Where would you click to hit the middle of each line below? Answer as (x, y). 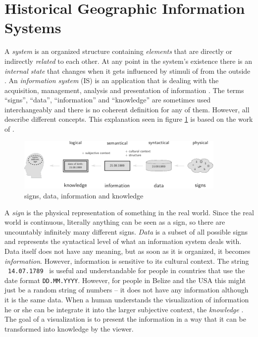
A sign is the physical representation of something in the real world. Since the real (129, 212)
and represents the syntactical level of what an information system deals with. (123, 241)
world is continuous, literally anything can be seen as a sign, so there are (115, 222)
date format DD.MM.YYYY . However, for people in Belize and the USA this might (125, 280)
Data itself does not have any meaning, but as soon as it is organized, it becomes (128, 251)
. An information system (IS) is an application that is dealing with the (112, 80)
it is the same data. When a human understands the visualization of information (127, 300)
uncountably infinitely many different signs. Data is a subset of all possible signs (126, 231)
